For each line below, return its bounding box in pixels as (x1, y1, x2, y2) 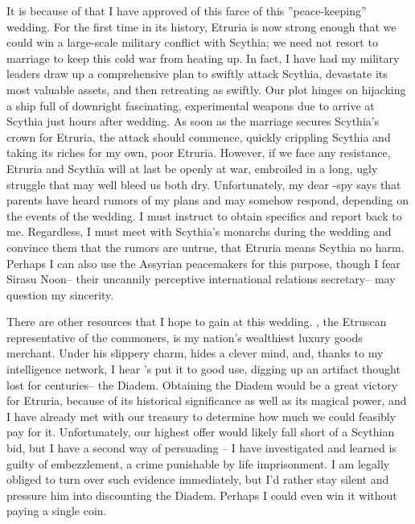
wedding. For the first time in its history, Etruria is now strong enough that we (6, 18, 397, 35)
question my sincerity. (6, 286, 114, 303)
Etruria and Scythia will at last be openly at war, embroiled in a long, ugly (6, 159, 378, 176)
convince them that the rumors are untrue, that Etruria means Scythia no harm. (6, 238, 405, 255)
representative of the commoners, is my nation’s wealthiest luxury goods (6, 328, 363, 345)
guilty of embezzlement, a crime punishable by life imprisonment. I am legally (6, 455, 390, 472)
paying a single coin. (6, 502, 107, 519)
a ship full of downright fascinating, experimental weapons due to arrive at (6, 97, 375, 113)
